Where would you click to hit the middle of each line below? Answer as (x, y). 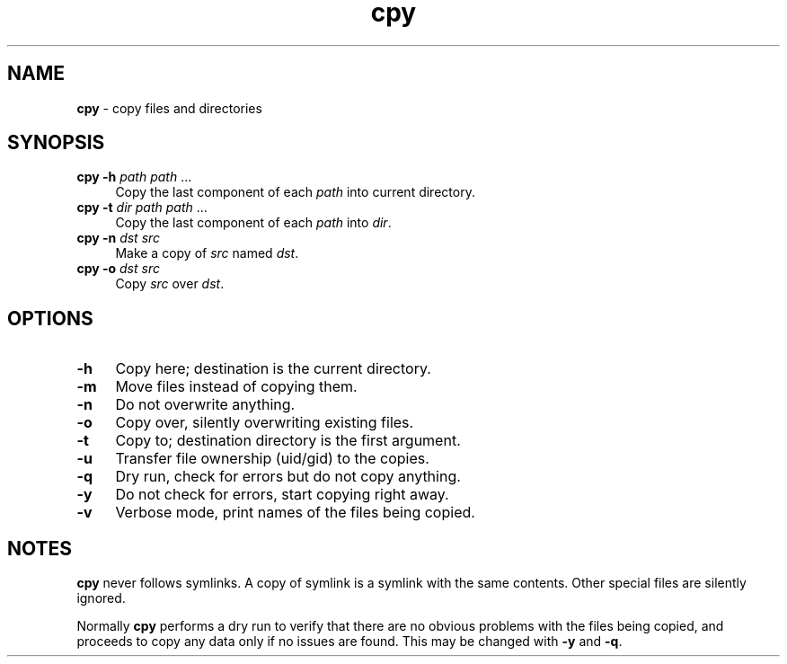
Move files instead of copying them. (236, 387)
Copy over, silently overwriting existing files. (265, 423)
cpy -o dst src (118, 269)
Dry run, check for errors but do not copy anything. (288, 477)
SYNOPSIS (56, 143)
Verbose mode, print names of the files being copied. (295, 513)
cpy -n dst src (119, 238)
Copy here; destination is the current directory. (273, 369)
